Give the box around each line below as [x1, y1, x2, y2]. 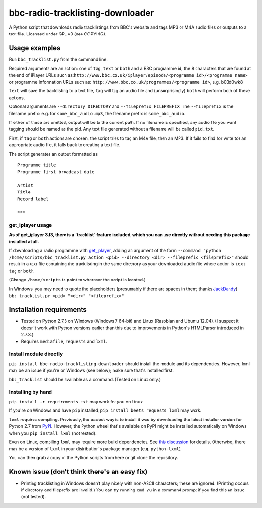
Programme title [17, 162, 56, 168]
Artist [17, 183, 33, 188]
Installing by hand [9, 388, 52, 395]
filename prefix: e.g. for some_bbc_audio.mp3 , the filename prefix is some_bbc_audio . [9, 110, 186, 116]
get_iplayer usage [9, 222, 52, 228]
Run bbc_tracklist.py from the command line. [9, 56, 108, 62]
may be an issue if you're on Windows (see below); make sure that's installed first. [9, 368, 174, 373]
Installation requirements [9, 305, 87, 314]
